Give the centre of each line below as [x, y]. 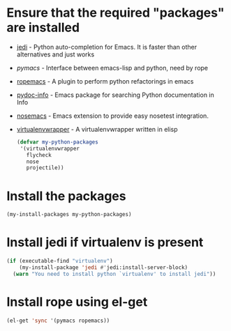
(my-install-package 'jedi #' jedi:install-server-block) [104, 267]
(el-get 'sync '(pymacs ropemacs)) [58, 321]
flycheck [39, 155]
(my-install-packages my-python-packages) [69, 215]
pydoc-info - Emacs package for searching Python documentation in [115, 95]
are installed [43, 28]
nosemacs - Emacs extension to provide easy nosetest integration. [112, 116]
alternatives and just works [55, 54]
